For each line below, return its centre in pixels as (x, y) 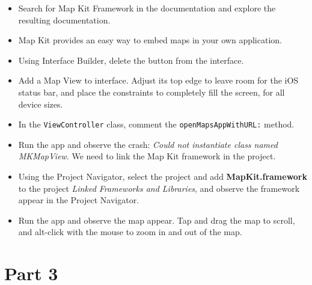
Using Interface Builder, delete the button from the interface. (131, 60)
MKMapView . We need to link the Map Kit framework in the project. (147, 156)
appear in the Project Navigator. (79, 200)
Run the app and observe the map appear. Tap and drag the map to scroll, (157, 220)
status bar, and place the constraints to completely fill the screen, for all (151, 92)
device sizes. (41, 104)
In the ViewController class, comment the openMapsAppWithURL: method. (156, 124)
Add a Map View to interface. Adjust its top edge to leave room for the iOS (158, 80)
